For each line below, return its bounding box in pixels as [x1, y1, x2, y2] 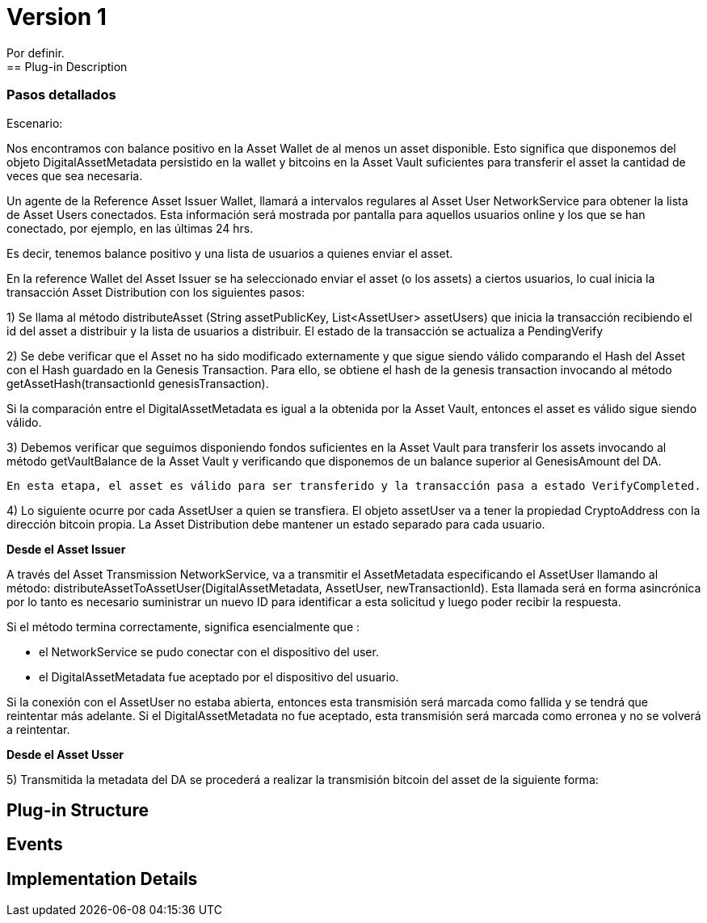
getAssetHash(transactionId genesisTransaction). [6, 376, 269, 390]
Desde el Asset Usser [6, 747, 124, 761]
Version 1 [6, 3, 107, 31]
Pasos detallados [6, 86, 116, 103]
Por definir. [6, 45, 65, 60]
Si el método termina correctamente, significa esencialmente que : [6, 619, 360, 634]
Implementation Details [6, 868, 198, 889]
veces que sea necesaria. [6, 168, 143, 183]
